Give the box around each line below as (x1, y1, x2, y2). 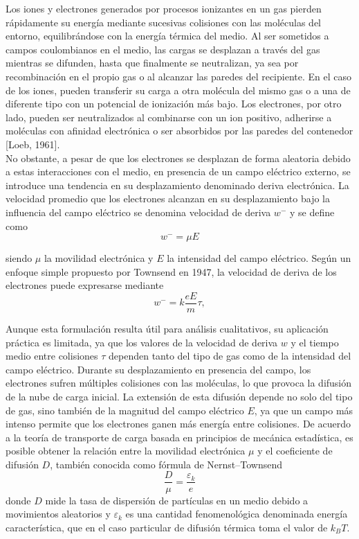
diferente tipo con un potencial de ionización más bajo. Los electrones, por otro (6, 96, 342, 111)
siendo (6, 251, 33, 265)
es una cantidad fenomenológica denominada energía (125, 506, 348, 521)
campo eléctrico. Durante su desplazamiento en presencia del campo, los (6, 362, 311, 376)
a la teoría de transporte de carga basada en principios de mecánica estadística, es (6, 430, 353, 444)
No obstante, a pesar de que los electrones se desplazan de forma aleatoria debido (6, 150, 351, 165)
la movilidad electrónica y (44, 251, 154, 265)
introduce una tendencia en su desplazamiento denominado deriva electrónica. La (6, 177, 349, 192)
